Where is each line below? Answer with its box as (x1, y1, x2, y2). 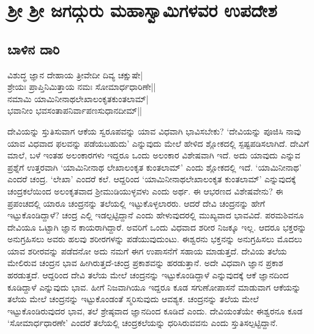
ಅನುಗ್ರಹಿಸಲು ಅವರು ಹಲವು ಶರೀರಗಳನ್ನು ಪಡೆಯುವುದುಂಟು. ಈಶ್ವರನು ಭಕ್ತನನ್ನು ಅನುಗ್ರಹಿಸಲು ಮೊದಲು (7, 232, 302, 245)
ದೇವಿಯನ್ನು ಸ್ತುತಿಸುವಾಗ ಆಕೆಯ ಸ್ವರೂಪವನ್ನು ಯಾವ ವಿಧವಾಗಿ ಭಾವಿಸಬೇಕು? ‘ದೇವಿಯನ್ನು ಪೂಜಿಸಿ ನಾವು (7, 124, 301, 137)
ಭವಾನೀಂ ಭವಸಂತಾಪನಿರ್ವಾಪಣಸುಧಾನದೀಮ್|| (7, 104, 142, 117)
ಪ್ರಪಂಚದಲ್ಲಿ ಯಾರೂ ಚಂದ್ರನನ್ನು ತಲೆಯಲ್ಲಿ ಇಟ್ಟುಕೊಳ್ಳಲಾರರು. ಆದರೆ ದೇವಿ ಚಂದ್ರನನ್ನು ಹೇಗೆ (7, 196, 265, 209)
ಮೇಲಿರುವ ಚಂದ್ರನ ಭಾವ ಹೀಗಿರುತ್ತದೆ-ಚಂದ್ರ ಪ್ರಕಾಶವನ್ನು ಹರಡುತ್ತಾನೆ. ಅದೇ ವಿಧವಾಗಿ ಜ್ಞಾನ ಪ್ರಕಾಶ (7, 256, 283, 269)
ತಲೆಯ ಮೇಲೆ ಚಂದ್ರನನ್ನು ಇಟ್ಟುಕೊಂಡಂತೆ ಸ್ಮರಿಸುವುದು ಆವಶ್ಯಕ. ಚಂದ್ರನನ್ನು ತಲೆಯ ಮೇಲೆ (7, 292, 259, 305)
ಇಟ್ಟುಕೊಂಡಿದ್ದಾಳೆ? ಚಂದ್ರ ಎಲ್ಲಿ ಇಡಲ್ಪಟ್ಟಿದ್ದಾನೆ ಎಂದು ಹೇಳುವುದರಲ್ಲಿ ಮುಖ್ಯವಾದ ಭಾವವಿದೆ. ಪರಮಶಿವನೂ (7, 209, 304, 221)
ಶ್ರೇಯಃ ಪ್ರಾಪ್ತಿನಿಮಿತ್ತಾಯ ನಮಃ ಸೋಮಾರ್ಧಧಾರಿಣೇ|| (7, 80, 156, 93)
